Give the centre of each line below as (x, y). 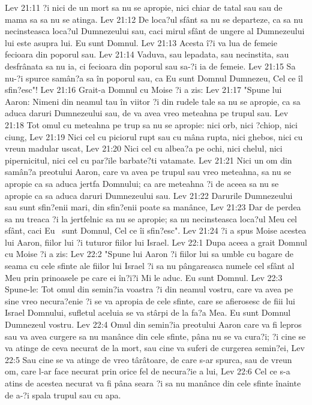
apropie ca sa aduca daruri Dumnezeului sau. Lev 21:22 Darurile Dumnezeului (149, 195)
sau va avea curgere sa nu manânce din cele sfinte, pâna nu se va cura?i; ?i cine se (155, 336)
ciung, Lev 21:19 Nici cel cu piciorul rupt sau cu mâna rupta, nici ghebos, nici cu (154, 136)
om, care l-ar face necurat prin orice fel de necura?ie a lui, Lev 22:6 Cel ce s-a (148, 371)
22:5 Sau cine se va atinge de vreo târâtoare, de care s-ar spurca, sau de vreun (148, 359)
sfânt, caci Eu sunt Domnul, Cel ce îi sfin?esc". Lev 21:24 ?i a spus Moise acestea (156, 230)
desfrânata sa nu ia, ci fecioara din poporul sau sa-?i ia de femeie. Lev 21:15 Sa (150, 66)
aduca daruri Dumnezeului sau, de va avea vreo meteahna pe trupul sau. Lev (147, 113)
